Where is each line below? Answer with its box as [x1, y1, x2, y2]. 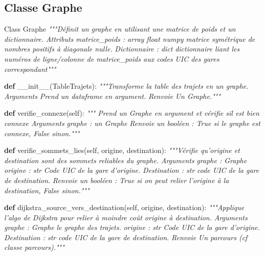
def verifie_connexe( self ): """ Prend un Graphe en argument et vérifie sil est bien [4, 108, 259, 118]
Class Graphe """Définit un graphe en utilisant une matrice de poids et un [4, 23, 236, 34]
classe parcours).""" [4, 242, 64, 252]
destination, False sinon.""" [4, 185, 90, 195]
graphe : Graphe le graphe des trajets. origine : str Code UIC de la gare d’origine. [4, 222, 260, 233]
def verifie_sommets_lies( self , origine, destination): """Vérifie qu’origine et [4, 145, 240, 156]
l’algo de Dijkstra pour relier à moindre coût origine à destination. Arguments [4, 212, 248, 222]
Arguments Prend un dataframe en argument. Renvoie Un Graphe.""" [4, 90, 221, 101]
